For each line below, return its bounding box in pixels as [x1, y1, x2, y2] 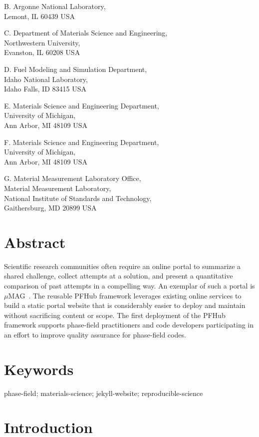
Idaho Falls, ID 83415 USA [4, 83, 86, 94]
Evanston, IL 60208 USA [4, 47, 80, 57]
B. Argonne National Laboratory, [4, 1, 106, 11]
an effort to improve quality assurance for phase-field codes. [4, 329, 186, 339]
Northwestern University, [4, 37, 80, 47]
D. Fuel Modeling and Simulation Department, [4, 63, 147, 74]
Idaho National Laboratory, [4, 73, 88, 84]
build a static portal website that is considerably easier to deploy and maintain [4, 300, 246, 310]
